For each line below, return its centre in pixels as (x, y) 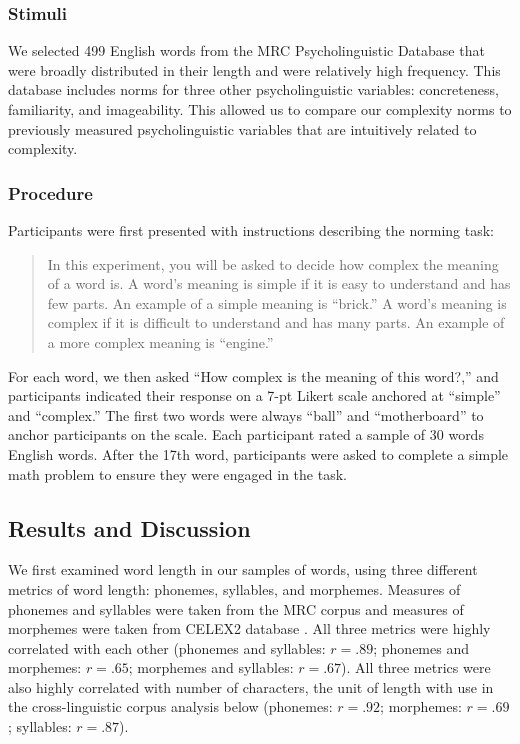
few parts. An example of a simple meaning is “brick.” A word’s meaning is (277, 302)
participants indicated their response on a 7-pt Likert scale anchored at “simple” (254, 395)
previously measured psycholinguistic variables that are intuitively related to (242, 128)
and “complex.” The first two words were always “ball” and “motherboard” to (246, 414)
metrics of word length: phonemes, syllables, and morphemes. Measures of (234, 588)
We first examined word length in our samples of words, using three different (243, 569)
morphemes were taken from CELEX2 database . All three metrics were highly (249, 628)
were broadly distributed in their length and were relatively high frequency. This (254, 69)
